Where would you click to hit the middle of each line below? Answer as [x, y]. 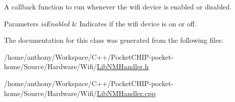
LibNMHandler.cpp [126, 93]
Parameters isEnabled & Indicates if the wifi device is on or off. [100, 23]
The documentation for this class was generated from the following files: [114, 40]
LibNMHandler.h [123, 66]
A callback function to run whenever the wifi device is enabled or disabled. [118, 6]
